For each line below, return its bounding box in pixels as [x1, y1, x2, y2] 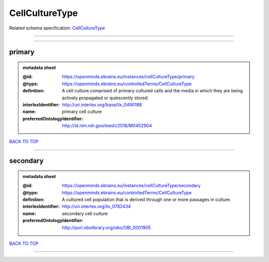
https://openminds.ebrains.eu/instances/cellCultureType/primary [62, 74, 195, 80]
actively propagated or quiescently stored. [62, 95, 149, 101]
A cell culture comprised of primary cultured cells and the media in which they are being [62, 88, 243, 94]
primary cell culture [62, 109, 102, 115]
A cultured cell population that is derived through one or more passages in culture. [62, 197, 231, 203]
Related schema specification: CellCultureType [9, 25, 105, 31]
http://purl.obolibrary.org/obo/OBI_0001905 [62, 225, 151, 231]
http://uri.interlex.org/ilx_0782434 [62, 204, 132, 210]
